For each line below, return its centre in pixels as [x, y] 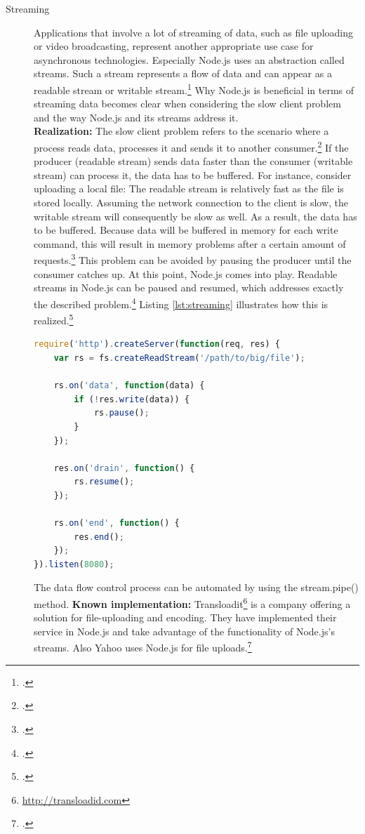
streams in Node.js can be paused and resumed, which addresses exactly [189, 287]
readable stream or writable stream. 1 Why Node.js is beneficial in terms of [194, 88]
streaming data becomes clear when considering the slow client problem [187, 104]
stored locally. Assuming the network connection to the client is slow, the [191, 203]
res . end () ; [99, 537]
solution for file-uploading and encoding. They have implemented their [185, 617]
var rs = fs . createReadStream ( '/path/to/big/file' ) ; [179, 358]
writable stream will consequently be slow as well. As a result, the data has [195, 216]
